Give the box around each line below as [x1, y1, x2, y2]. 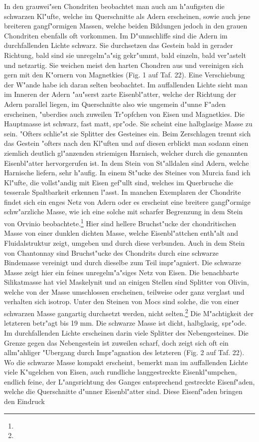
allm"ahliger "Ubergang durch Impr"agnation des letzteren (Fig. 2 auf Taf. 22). [4, 347, 245, 358]
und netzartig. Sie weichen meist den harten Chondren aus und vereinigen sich [4, 59, 244, 70]
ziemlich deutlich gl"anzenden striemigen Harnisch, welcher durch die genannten [4, 147, 248, 158]
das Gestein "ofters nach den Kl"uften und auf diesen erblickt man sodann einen [4, 138, 249, 148]
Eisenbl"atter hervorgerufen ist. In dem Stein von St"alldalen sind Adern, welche [4, 157, 249, 168]
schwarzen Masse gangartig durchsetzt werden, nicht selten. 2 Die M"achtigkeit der [4, 307, 254, 318]
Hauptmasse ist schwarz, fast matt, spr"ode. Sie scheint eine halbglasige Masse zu [4, 118, 253, 129]
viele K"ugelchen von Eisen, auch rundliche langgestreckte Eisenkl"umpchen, [4, 367, 237, 377]
